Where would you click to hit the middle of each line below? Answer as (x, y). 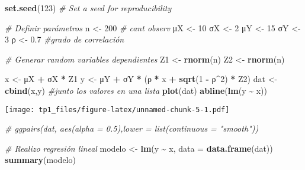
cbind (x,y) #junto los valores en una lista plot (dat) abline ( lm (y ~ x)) (136, 90)
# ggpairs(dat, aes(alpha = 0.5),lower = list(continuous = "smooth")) (132, 128)
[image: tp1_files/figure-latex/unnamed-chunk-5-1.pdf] (117, 109)
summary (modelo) (40, 160)
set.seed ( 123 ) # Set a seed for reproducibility (88, 8)
